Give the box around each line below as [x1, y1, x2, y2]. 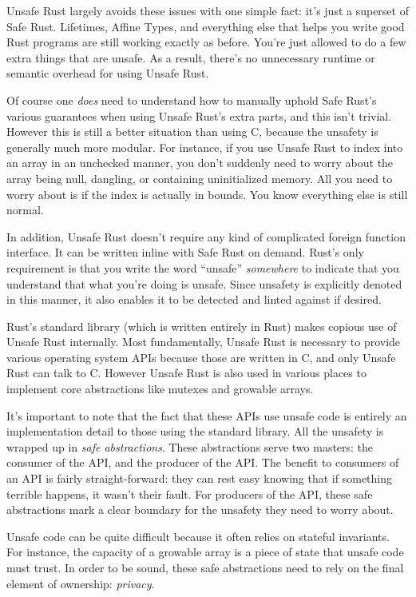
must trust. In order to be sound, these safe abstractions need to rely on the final [6, 559, 404, 575]
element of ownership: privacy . [6, 575, 155, 591]
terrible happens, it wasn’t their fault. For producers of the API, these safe [6, 485, 373, 502]
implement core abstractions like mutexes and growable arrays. [6, 380, 314, 397]
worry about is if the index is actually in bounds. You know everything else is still [6, 185, 408, 202]
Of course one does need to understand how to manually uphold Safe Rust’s [6, 91, 377, 108]
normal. [6, 201, 44, 218]
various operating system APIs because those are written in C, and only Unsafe [6, 348, 396, 365]
